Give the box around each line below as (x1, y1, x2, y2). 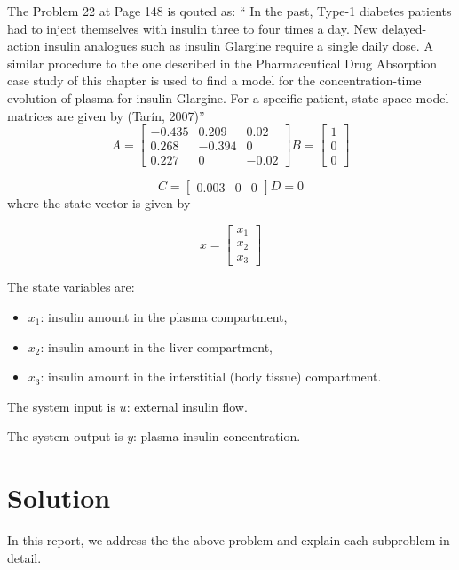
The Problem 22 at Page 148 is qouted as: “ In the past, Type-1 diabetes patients (7, 2, 452, 20)
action (7, 36, 41, 55)
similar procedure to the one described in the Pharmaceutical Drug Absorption (7, 53, 437, 72)
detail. (7, 548, 42, 566)
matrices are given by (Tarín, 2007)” (7, 106, 205, 124)
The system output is (7, 427, 123, 446)
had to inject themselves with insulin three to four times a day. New (7, 19, 378, 37)
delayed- (381, 19, 427, 37)
